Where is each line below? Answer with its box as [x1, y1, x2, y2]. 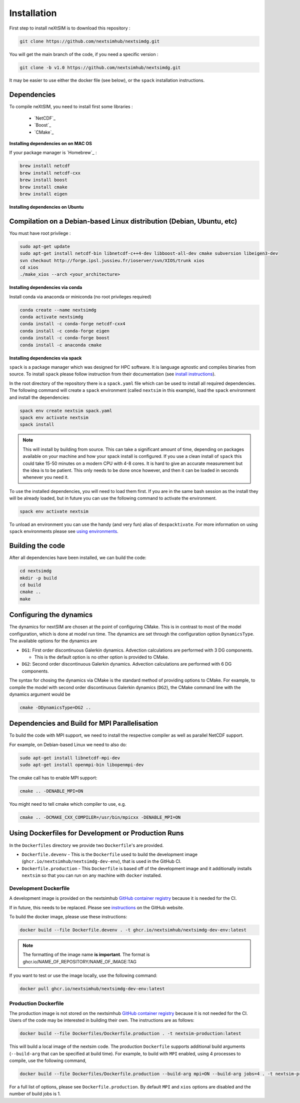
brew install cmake [19, 184, 67, 190]
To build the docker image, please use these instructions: [9, 914, 127, 920]
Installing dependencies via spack [9, 355, 82, 361]
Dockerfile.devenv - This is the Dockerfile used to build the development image [21, 851, 197, 857]
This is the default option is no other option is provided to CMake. [34, 654, 169, 660]
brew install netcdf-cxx [19, 170, 81, 176]
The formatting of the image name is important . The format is [22, 951, 150, 958]
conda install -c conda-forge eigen [19, 328, 110, 334]
